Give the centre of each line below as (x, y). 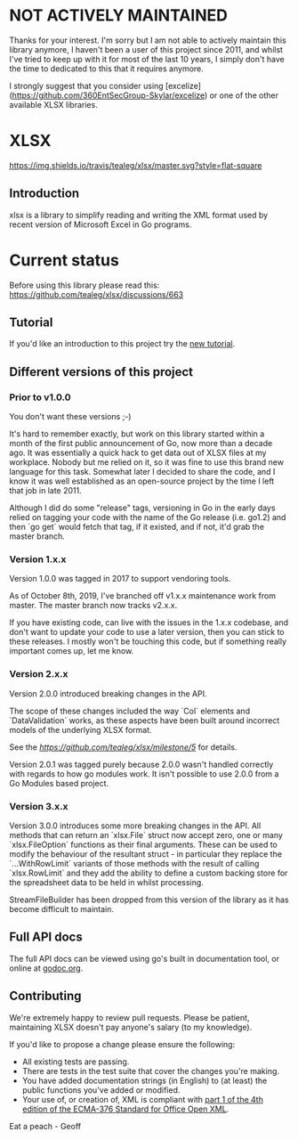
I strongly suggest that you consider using (86, 85)
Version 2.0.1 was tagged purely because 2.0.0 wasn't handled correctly (141, 764)
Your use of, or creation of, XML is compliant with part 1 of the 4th (143, 1099)
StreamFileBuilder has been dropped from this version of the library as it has (149, 900)
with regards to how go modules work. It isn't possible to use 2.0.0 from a (144, 774)
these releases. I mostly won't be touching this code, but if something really (148, 641)
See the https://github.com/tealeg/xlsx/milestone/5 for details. (123, 747)
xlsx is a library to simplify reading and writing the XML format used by (139, 215)
